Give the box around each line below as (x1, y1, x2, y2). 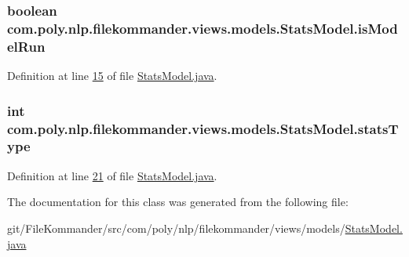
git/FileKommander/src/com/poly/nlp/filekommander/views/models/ (7, 219, 345, 236)
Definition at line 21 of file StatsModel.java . (7, 167, 217, 183)
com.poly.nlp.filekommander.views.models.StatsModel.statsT (7, 118, 399, 138)
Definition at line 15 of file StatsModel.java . (7, 67, 217, 84)
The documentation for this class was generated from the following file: (7, 194, 349, 210)
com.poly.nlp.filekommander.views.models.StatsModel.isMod (7, 18, 398, 38)
